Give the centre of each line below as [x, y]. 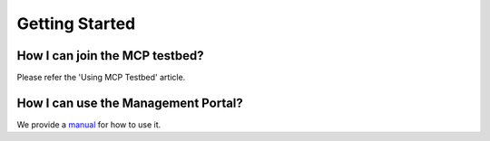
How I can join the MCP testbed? [110, 56]
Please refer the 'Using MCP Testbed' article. [101, 78]
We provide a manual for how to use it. [89, 124]
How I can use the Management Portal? [130, 103]
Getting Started [76, 23]
